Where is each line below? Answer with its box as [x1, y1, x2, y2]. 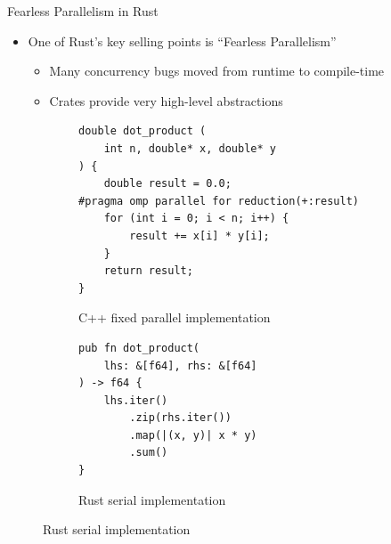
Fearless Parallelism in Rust [7, 2, 159, 20]
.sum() [129, 446, 168, 459]
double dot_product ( [78, 125, 207, 138]
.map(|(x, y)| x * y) [129, 428, 257, 442]
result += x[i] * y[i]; [129, 229, 270, 242]
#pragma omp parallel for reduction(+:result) [78, 194, 359, 207]
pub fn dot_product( [78, 341, 200, 354]
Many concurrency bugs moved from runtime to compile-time [49, 61, 385, 80]
